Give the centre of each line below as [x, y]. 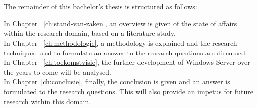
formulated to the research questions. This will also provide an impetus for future [128, 91]
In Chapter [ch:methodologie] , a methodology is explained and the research [121, 42]
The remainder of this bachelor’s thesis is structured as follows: [101, 7]
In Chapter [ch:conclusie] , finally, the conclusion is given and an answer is [117, 81]
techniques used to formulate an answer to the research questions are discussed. [126, 52]
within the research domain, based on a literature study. [90, 33]
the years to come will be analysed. [58, 72]
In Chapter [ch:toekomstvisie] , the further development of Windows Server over [127, 62]
